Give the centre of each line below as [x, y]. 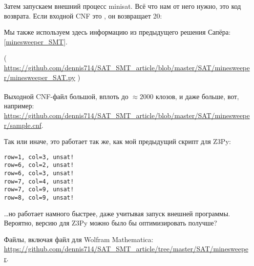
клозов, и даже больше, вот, [197, 96]
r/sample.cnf [23, 125]
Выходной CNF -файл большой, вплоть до [66, 96]
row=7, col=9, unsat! [39, 190]
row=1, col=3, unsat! [39, 157]
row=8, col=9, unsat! [39, 198]
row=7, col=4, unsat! [39, 181]
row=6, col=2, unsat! [39, 165]
